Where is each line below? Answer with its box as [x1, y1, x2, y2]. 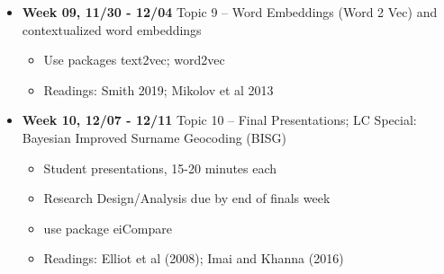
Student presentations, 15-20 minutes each [43, 158, 277, 177]
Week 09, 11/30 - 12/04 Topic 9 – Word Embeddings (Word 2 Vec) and [22, 3, 438, 21]
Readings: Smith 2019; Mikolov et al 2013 [43, 80, 274, 99]
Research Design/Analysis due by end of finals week [43, 189, 331, 208]
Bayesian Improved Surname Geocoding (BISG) [22, 128, 286, 146]
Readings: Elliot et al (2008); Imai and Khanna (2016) [43, 249, 344, 268]
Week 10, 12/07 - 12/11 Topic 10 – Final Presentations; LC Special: [22, 110, 417, 129]
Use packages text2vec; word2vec [43, 50, 225, 69]
